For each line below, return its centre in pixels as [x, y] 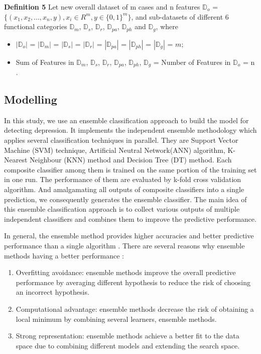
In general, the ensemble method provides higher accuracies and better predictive [129, 236]
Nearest [16, 160]
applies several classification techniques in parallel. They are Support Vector [121, 140]
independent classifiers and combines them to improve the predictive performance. [130, 218]
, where [167, 26]
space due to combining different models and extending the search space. [128, 345]
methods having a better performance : [64, 255]
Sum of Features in [45, 62]
